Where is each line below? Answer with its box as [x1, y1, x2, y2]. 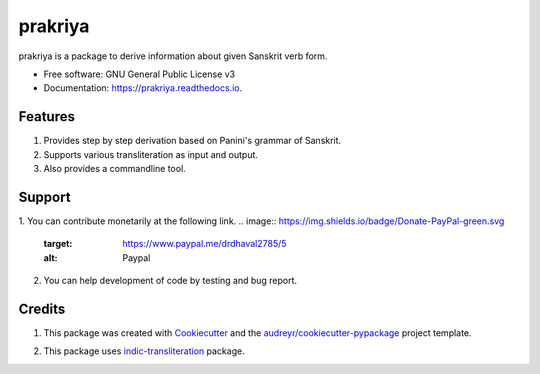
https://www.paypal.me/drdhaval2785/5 [122, 238, 287, 250]
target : [43, 238, 73, 250]
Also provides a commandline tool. [43, 163, 187, 175]
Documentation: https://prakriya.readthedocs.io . [43, 82, 243, 94]
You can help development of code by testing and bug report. [43, 275, 298, 287]
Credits [18, 300, 66, 317]
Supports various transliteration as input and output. [43, 148, 259, 160]
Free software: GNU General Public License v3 [43, 68, 236, 80]
